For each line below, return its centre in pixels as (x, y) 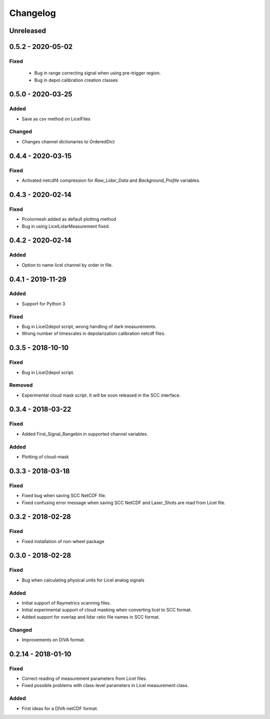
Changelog (32, 13)
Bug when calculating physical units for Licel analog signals (83, 580)
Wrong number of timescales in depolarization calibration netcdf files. (94, 334)
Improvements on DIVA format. (53, 640)
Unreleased (28, 31)
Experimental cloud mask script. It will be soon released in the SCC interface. (101, 395)
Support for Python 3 (43, 304)
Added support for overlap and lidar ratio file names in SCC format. (91, 617)
